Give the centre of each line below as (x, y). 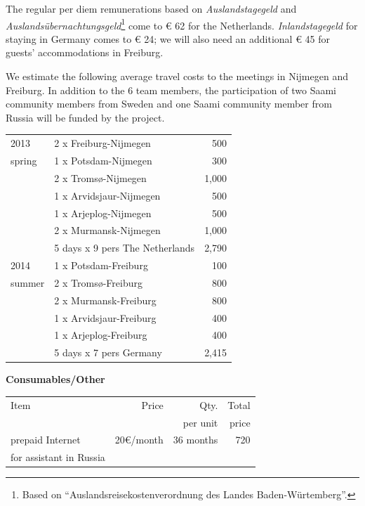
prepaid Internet (46, 440)
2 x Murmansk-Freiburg (105, 300)
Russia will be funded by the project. (85, 117)
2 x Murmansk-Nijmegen (107, 230)
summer (28, 282)
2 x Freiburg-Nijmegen (102, 143)
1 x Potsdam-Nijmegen (103, 160)
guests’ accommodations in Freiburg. (85, 52)
